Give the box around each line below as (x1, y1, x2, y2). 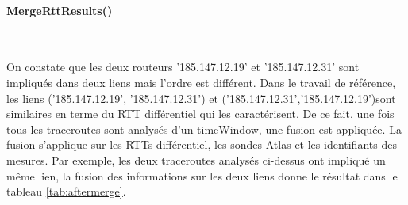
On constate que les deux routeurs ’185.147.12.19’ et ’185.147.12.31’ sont (6, 59, 360, 75)
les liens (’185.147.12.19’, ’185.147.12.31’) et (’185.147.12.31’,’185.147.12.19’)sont (6, 89, 396, 106)
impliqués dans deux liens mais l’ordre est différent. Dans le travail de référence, (6, 74, 396, 90)
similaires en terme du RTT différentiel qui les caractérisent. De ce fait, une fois (6, 105, 395, 122)
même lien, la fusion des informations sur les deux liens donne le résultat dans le (6, 167, 398, 184)
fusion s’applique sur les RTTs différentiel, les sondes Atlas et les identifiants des (6, 136, 397, 153)
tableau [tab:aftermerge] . (6, 183, 126, 199)
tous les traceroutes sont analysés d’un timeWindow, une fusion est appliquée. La (6, 120, 402, 137)
